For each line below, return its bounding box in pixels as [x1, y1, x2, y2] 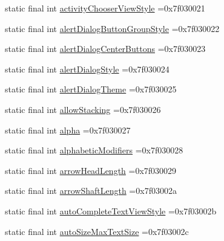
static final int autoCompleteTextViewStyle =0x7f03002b [5, 204, 217, 217]
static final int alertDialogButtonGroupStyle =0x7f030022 [5, 22, 220, 34]
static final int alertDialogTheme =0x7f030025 [5, 83, 177, 95]
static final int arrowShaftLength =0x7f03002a [5, 184, 177, 197]
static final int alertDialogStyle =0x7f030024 [5, 62, 170, 75]
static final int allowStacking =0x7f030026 [5, 103, 161, 115]
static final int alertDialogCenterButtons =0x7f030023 [5, 42, 206, 55]
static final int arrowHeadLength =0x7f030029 [5, 164, 177, 176]
